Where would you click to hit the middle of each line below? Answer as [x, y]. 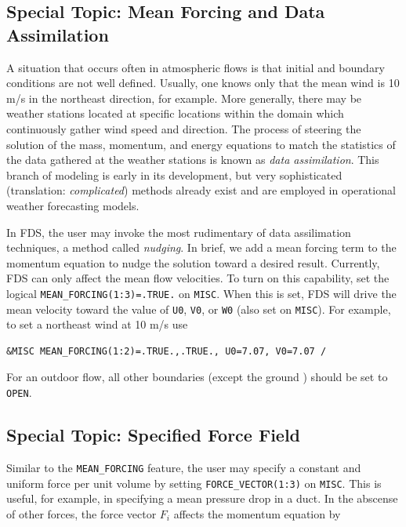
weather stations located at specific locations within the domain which [175, 113]
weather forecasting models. [73, 205]
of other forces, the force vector [82, 513]
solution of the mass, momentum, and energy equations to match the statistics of [201, 144]
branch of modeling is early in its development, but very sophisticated [174, 174]
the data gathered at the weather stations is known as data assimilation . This [193, 160]
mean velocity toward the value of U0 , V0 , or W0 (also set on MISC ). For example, [199, 309]
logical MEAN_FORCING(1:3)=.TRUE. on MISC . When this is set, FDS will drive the [201, 293]
